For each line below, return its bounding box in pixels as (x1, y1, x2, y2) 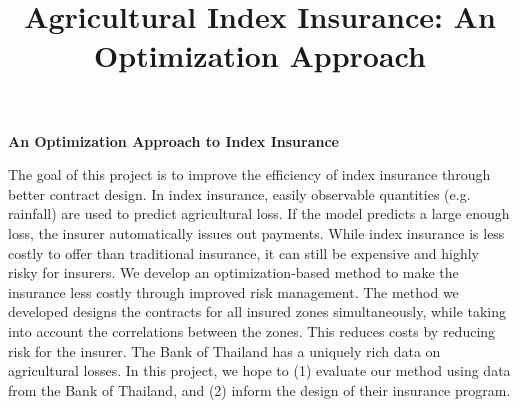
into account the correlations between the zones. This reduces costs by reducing (8, 320, 496, 341)
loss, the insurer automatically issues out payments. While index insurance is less (8, 222, 505, 243)
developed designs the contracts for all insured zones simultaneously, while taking (8, 301, 507, 322)
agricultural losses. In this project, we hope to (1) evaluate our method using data (8, 360, 511, 381)
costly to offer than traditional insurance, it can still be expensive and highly (8, 242, 480, 263)
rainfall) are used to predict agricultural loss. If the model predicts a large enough (8, 203, 510, 224)
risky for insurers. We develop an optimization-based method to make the (8, 262, 459, 283)
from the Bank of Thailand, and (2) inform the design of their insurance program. (8, 379, 511, 400)
